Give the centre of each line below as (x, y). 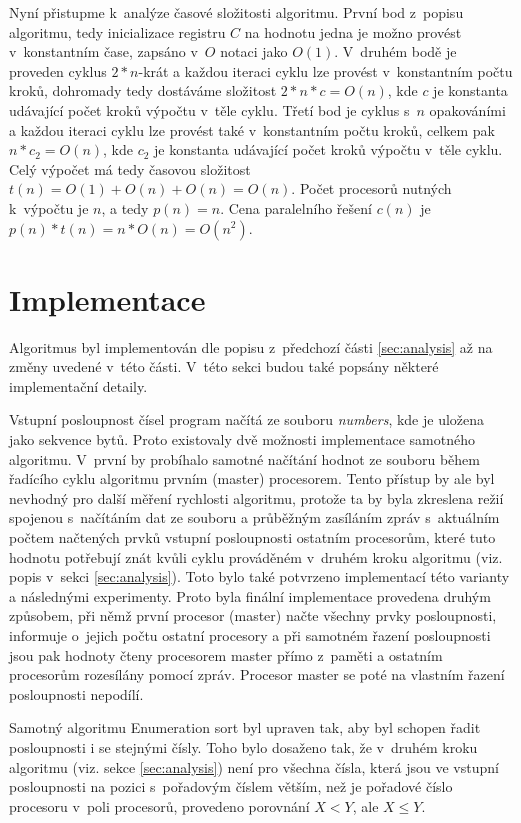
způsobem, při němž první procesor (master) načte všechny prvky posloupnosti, (253, 615)
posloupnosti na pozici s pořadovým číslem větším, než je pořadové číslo (231, 786)
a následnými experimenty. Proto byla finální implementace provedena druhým (250, 595)
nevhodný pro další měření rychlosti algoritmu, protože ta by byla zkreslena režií (256, 497)
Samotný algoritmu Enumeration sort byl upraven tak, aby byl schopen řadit (245, 727)
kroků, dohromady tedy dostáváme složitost (143, 90)
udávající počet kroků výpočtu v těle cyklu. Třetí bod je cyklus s (209, 109)
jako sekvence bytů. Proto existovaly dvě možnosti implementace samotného (242, 439)
